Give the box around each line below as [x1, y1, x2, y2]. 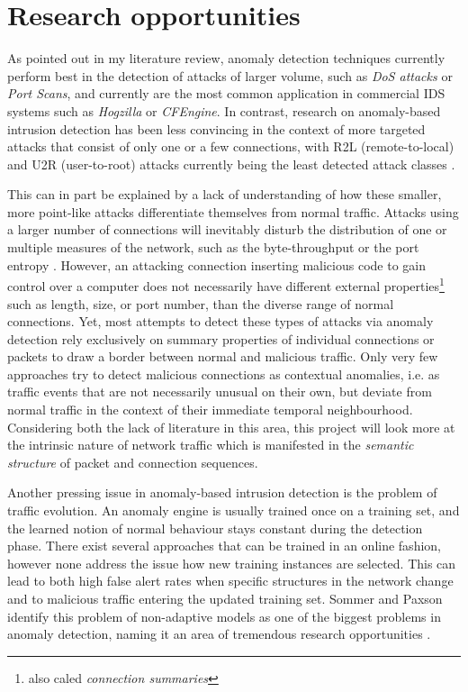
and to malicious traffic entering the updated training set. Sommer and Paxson [7, 589, 443, 607]
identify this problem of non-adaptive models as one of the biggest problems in [7, 606, 441, 625]
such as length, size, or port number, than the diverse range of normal [7, 294, 394, 313]
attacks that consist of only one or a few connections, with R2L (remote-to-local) [7, 137, 454, 156]
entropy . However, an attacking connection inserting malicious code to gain [7, 255, 426, 274]
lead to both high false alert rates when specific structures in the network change [7, 571, 454, 590]
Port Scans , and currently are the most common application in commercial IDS [7, 84, 445, 103]
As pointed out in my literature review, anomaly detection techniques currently [7, 49, 445, 68]
